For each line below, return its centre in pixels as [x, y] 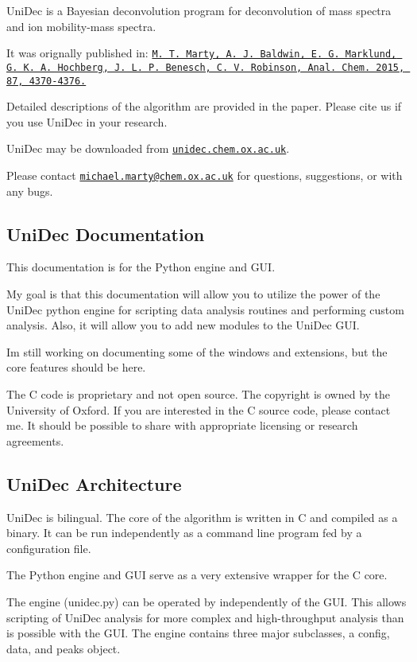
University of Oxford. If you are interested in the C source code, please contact [199, 409]
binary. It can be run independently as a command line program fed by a [184, 533]
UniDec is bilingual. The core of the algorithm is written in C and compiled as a [202, 517]
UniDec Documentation [106, 234]
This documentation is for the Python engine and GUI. [141, 267]
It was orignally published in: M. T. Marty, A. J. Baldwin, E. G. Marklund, [202, 53]
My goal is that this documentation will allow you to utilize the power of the [193, 294]
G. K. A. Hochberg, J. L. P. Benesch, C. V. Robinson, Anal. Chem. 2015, [206, 67]
